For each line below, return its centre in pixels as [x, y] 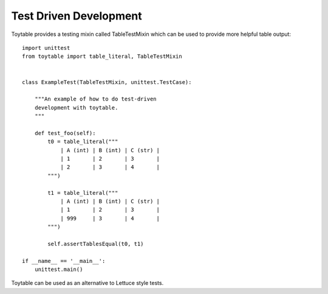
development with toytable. [76, 107]
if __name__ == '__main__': [64, 261]
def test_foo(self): [65, 133]
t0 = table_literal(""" [83, 142]
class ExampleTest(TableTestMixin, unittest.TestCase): [107, 82]
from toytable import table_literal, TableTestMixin [102, 57]
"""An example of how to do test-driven [96, 99]
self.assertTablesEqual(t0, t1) [96, 244]
